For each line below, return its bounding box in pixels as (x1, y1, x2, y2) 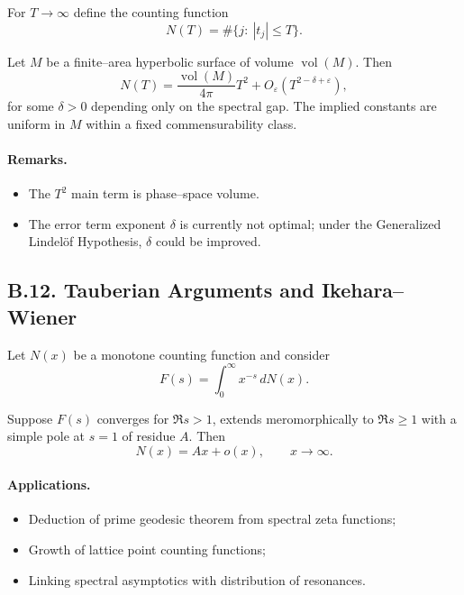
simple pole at (7, 426, 86, 445)
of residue (122, 426, 176, 445)
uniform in (7, 114, 66, 133)
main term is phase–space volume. (71, 184, 259, 203)
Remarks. (7, 150, 68, 169)
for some (7, 96, 54, 115)
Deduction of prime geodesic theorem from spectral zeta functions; (28, 509, 396, 528)
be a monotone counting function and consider (73, 344, 330, 363)
